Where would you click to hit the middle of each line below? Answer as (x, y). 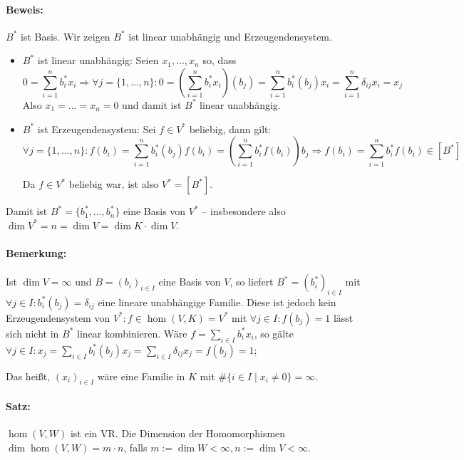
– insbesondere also (244, 211)
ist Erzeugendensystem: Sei (97, 129)
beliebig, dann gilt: (230, 129)
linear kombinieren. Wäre (132, 333)
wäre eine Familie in (141, 376)
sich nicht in (32, 333)
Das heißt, (28, 376)
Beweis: (25, 9)
